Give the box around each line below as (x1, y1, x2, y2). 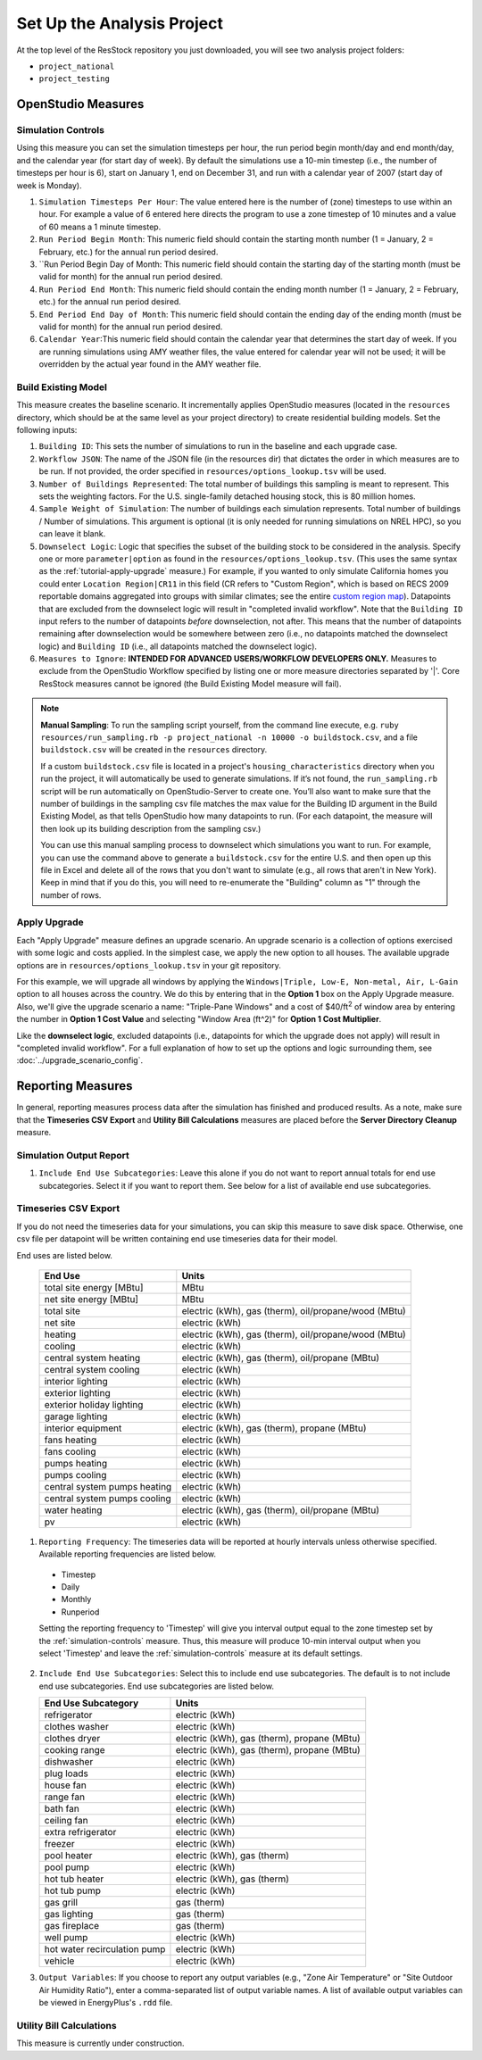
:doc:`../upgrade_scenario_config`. (16, 1055, 143, 1066)
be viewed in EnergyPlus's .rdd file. (38, 1997, 173, 2007)
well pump (44, 1931, 88, 1944)
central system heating (44, 1351, 141, 1364)
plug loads (44, 1767, 89, 1780)
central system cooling (44, 1363, 140, 1375)
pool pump (44, 1861, 90, 1873)
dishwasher (44, 1756, 94, 1768)
